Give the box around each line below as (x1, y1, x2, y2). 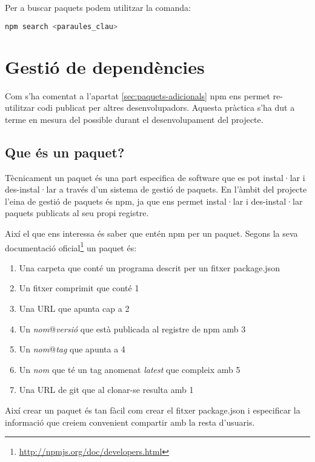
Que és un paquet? (5, 142, 125, 161)
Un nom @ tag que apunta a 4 (19, 343, 125, 355)
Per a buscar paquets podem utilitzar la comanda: (5, 1, 191, 13)
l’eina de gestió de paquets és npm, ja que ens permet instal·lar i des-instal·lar (5, 194, 303, 207)
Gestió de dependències (5, 54, 205, 79)
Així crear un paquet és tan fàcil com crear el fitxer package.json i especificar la (5, 403, 300, 416)
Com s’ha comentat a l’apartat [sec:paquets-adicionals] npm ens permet (5, 89, 270, 102)
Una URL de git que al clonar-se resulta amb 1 (19, 383, 194, 396)
